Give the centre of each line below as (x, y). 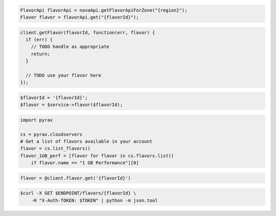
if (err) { (39, 39)
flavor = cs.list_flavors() (55, 149)
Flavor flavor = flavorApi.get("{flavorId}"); (79, 17)
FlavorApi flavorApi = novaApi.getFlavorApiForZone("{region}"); (104, 10)
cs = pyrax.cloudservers (51, 134)
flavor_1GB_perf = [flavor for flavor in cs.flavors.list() (97, 155)
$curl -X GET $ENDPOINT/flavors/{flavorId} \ (78, 193)
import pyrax (37, 120)
